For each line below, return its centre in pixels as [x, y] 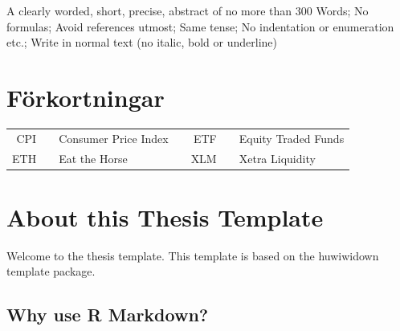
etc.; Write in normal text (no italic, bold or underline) [142, 42]
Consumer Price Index [114, 138]
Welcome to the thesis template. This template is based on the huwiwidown [193, 255]
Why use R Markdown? [108, 315]
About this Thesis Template [165, 217]
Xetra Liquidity [277, 158]
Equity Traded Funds [292, 138]
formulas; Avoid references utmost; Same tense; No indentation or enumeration [200, 26]
